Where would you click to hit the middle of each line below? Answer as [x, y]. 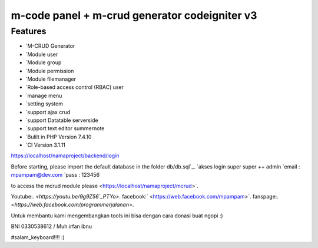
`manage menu [44, 95]
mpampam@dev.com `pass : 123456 [55, 175]
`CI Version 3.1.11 [46, 145]
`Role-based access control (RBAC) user [74, 87]
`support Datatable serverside [62, 120]
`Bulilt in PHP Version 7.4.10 [59, 137]
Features [29, 31]
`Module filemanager [51, 79]
